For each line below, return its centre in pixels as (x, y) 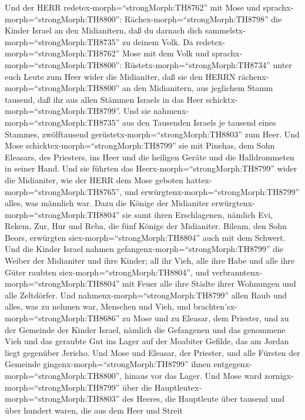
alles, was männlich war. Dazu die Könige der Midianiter (107, 203)
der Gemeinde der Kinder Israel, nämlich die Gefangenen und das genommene (145, 329)
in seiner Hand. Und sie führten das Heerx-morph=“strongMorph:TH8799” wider (151, 168)
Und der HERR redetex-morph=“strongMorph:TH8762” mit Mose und (133, 7)
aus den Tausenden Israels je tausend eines (199, 122)
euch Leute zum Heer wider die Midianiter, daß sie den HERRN (120, 76)
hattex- (199, 179)
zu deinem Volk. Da (158, 41)
